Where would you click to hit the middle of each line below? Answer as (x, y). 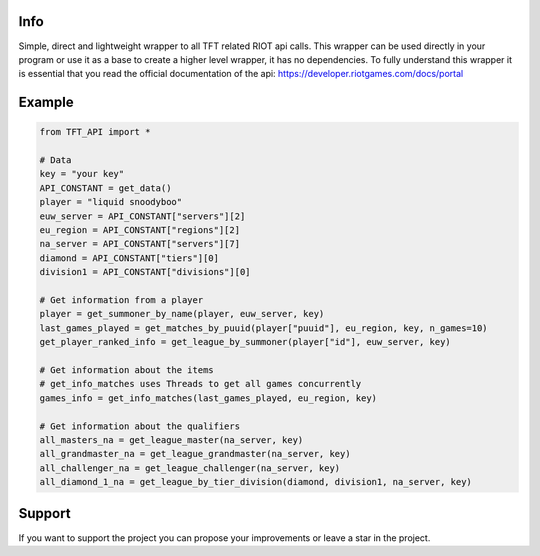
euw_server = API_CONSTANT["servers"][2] (142, 216)
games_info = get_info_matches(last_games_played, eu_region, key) (208, 398)
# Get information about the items (126, 369)
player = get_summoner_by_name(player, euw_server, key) (182, 314)
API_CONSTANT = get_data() (105, 188)
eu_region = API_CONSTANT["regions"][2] (139, 230)
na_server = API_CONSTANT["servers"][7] (139, 244)
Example (46, 102)
